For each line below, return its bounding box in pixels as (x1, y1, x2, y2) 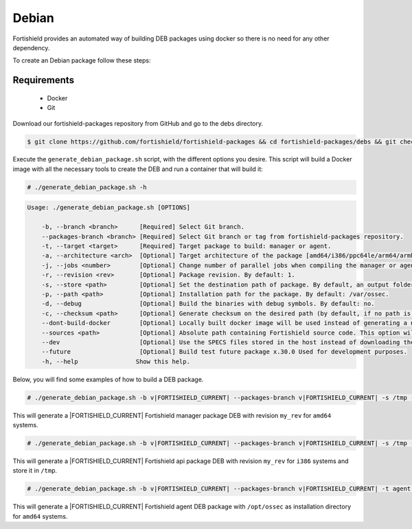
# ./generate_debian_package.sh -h (27, 183, 147, 191)
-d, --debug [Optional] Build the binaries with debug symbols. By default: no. (41, 300, 375, 308)
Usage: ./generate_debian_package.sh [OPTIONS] (27, 203, 190, 212)
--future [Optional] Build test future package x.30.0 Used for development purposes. (41, 348, 408, 356)
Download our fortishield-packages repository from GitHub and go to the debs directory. (12, 119, 264, 127)
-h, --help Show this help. (41, 357, 190, 365)
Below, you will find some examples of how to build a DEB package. (12, 375, 204, 383)
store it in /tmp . (12, 466, 58, 475)
